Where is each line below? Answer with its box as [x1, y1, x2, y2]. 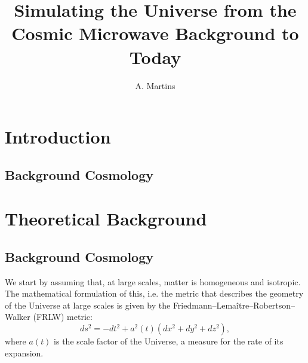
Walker [5, 310, 30, 323]
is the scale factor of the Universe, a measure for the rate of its [54, 335, 284, 347]
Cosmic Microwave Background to [11, 21, 299, 45]
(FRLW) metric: [33, 310, 93, 323]
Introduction [5, 124, 111, 149]
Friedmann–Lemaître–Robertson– [173, 298, 295, 311]
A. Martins [135, 79, 175, 91]
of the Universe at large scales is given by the [5, 298, 171, 311]
